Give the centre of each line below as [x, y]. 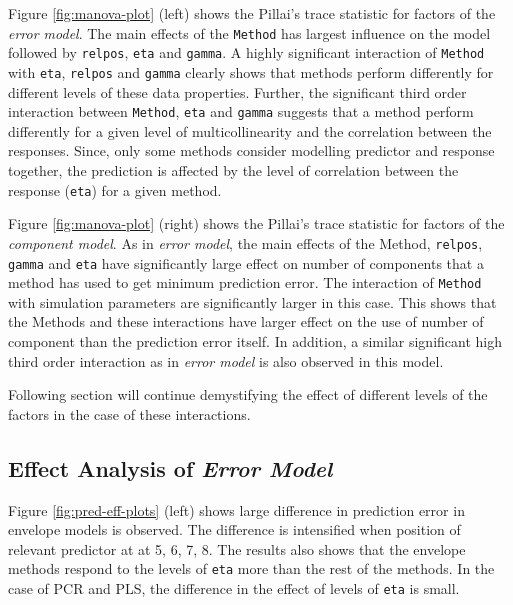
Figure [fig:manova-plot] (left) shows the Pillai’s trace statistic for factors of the [252, 13]
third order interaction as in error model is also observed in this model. [226, 360]
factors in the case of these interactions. [129, 413]
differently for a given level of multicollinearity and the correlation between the [250, 130]
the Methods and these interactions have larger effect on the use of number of [246, 321]
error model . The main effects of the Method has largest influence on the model [249, 32]
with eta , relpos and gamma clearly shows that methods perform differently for [251, 71]
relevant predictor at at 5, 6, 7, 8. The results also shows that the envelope [237, 548]
